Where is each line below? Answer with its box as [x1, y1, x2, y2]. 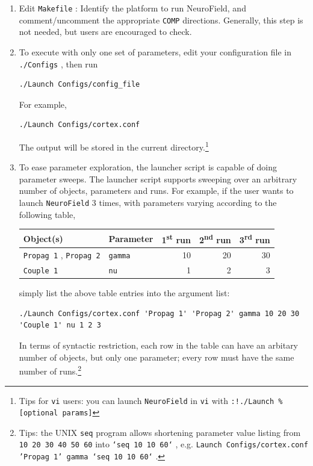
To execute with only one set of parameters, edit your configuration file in [19, 45, 291, 58]
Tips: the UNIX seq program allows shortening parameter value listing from [19, 426, 301, 438]
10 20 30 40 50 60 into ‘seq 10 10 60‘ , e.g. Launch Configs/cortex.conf [19, 438, 308, 450]
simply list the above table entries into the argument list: [19, 287, 230, 299]
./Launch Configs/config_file [19, 80, 140, 89]
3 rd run [239, 231, 270, 246]
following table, [19, 208, 76, 220]
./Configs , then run [19, 57, 98, 70]
